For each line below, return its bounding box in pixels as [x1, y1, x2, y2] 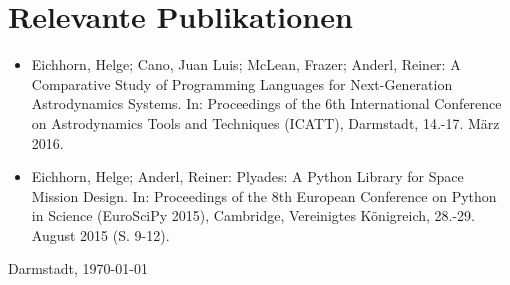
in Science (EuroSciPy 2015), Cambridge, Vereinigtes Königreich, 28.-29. [31, 205, 475, 226]
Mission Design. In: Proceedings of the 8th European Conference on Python [31, 185, 497, 206]
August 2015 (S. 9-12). [31, 224, 170, 245]
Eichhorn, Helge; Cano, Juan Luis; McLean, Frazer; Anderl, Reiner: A [31, 54, 461, 75]
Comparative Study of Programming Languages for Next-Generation [31, 73, 453, 94]
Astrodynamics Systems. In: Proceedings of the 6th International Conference [31, 93, 502, 114]
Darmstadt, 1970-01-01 [8, 258, 148, 279]
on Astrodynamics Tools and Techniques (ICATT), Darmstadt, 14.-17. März [31, 112, 500, 133]
